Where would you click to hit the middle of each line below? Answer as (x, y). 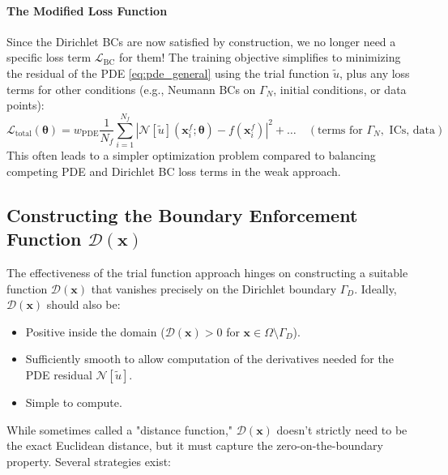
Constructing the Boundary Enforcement (182, 214)
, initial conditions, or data (340, 89)
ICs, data (412, 130)
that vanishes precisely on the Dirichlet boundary (214, 288)
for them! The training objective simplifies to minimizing (260, 57)
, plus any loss (375, 73)
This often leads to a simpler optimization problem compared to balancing (191, 155)
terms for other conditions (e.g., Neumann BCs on (131, 89)
